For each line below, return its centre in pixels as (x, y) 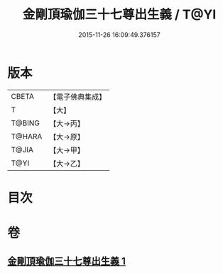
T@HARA (27, 136)
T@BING (26, 123)
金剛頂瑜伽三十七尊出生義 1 (67, 262)
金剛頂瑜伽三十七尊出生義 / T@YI (119, 15)
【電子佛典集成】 (78, 97)
